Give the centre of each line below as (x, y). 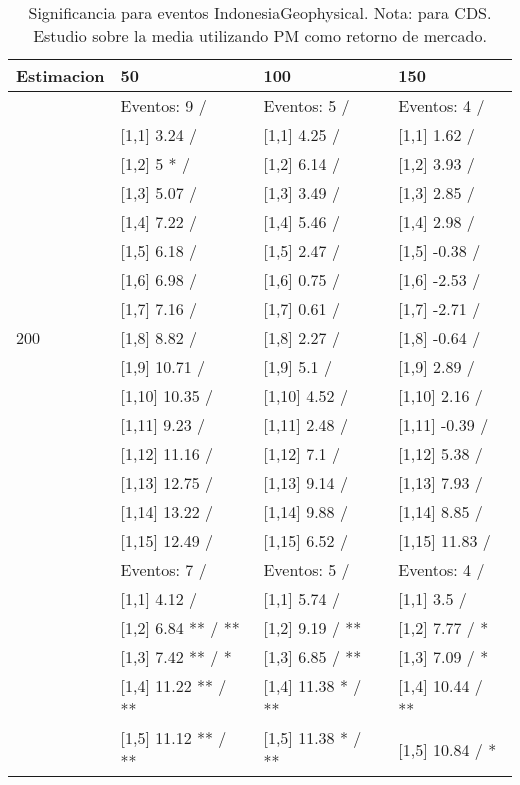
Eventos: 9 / (163, 105)
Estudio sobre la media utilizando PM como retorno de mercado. (260, 35)
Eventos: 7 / (163, 569)
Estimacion (60, 75)
